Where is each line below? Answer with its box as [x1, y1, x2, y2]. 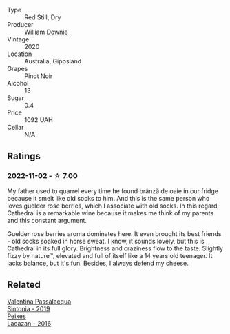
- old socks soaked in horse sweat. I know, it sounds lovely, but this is [7, 237, 205, 245]
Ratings [7, 150, 41, 162]
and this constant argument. [7, 216, 87, 224]
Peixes [7, 312, 26, 320]
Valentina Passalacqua [7, 297, 72, 306]
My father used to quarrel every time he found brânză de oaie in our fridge [7, 186, 219, 195]
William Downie [24, 28, 68, 36]
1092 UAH [24, 116, 53, 124]
